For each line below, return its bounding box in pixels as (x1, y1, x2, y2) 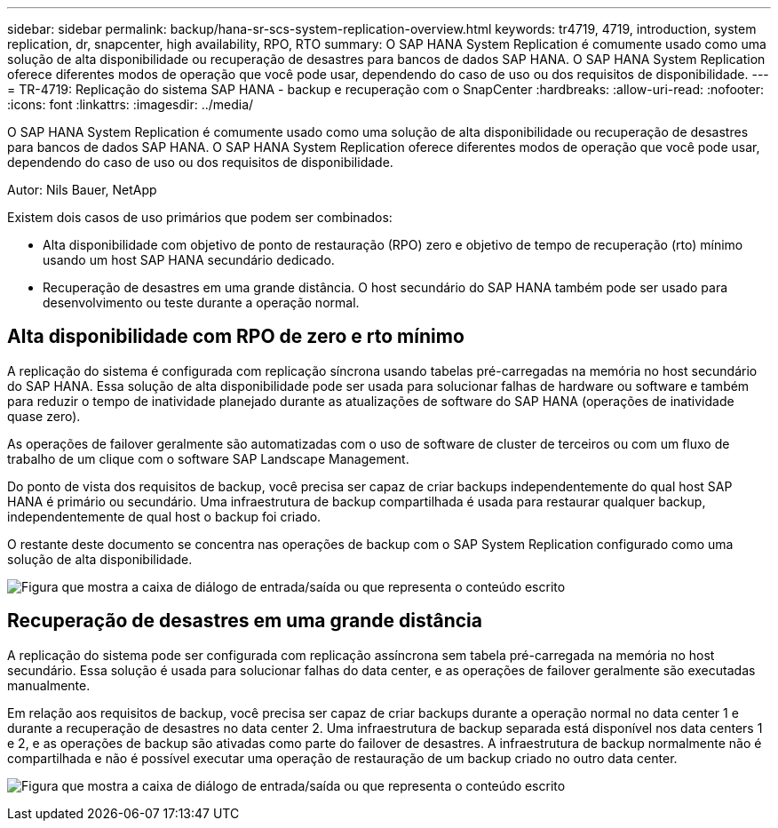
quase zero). (7, 408, 81, 424)
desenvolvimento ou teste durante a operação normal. (43, 295, 360, 310)
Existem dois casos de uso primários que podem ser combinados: (7, 210, 393, 225)
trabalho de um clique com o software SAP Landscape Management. (7, 450, 409, 466)
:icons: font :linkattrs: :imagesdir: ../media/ (7, 97, 254, 112)
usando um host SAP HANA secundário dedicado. (43, 252, 335, 267)
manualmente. (7, 677, 91, 693)
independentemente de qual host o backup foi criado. (7, 508, 322, 524)
